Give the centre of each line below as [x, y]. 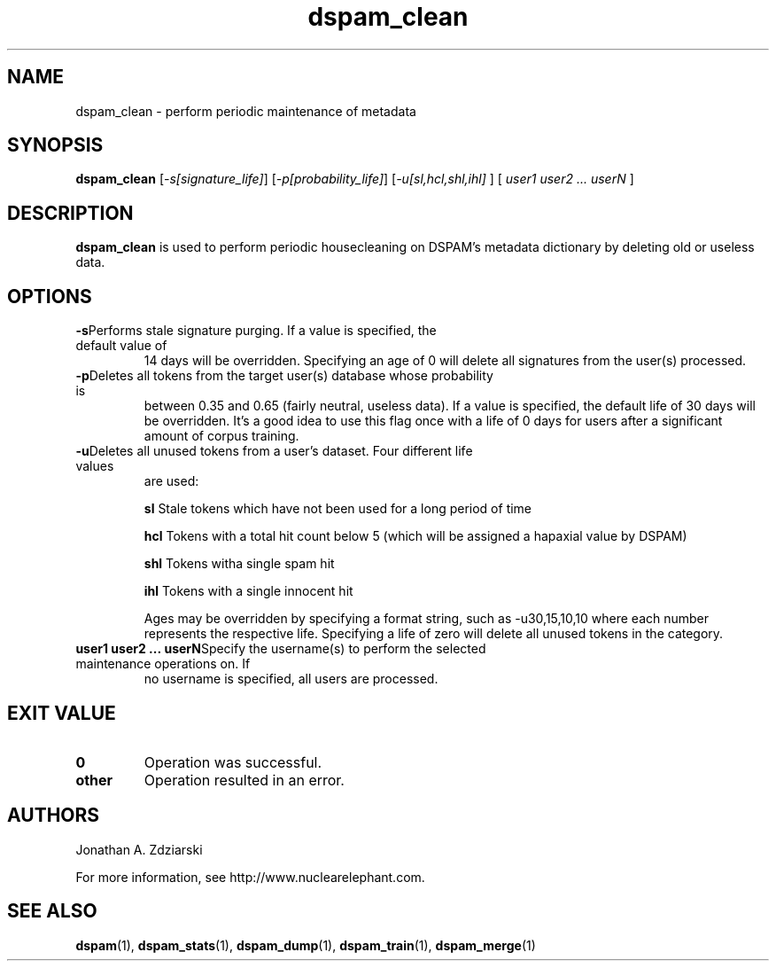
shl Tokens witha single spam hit [239, 564]
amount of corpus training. [221, 436]
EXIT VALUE [62, 713]
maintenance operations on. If [163, 664]
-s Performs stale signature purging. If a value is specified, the [256, 331]
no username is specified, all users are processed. [291, 679]
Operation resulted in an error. [244, 780]
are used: [171, 481]
